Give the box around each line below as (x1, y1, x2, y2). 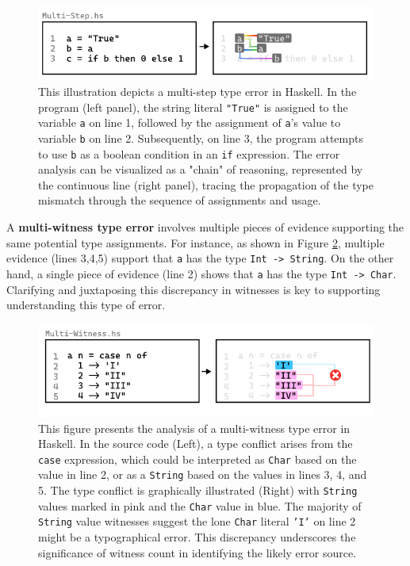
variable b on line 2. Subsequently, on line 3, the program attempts (38, 129, 363, 146)
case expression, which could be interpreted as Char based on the (38, 450, 357, 467)
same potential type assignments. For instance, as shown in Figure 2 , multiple (6, 234, 385, 250)
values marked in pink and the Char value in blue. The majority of (38, 497, 362, 514)
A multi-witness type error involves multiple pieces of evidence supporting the (6, 219, 404, 235)
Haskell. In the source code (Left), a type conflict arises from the (38, 435, 353, 452)
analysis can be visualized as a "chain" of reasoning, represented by (38, 161, 363, 178)
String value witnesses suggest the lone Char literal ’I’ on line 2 (38, 513, 356, 530)
